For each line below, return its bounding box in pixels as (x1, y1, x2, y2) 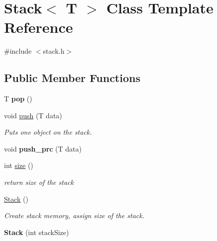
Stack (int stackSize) (4, 227, 69, 237)
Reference (4, 17, 73, 37)
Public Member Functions (4, 70, 140, 85)
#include (4, 46, 32, 56)
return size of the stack (4, 177, 74, 187)
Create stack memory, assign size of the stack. (4, 210, 144, 221)
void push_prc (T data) (4, 143, 82, 154)
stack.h (43, 46, 65, 56)
